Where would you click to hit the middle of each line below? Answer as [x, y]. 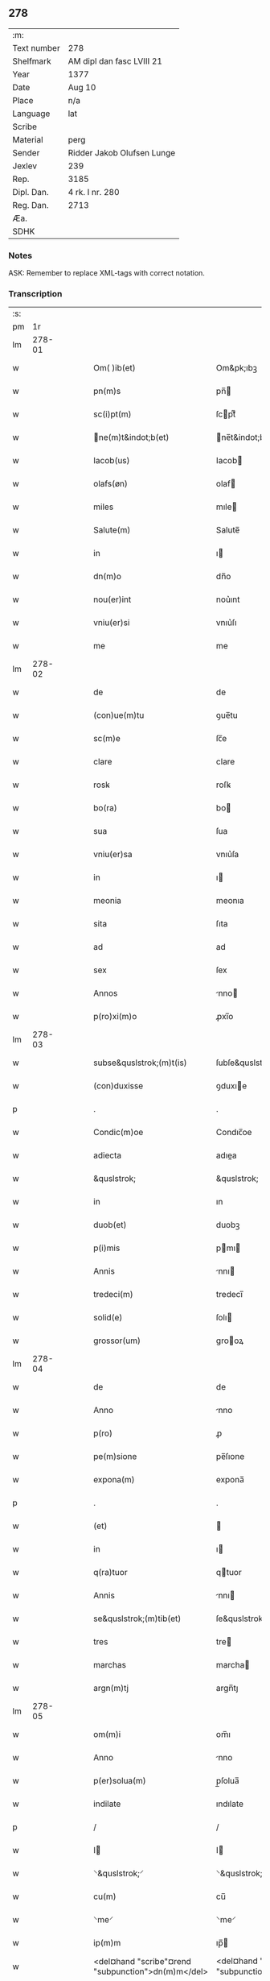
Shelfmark [32, 61]
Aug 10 [82, 87]
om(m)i [107, 1734]
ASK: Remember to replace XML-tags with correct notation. [106, 273]
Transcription [35, 294]
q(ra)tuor [110, 1573]
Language [31, 114]
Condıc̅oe [234, 1133]
